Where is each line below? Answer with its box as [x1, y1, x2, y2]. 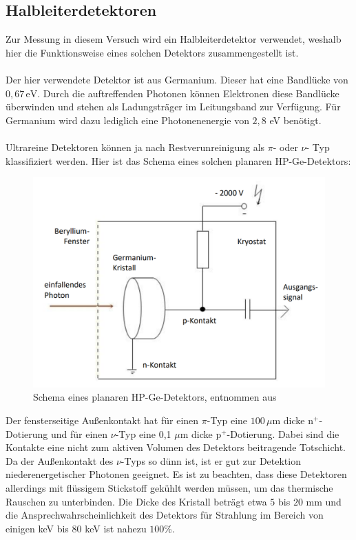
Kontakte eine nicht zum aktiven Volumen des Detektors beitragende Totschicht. [6, 440, 346, 454]
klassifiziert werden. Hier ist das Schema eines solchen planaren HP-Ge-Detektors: [6, 153, 351, 168]
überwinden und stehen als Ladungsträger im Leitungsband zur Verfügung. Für [6, 99, 341, 114]
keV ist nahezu [85, 521, 147, 535]
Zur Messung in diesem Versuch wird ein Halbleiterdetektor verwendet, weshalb [6, 32, 342, 46]
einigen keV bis [6, 521, 69, 535]
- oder [273, 139, 298, 154]
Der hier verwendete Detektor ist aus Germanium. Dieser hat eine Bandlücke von [6, 72, 348, 86]
